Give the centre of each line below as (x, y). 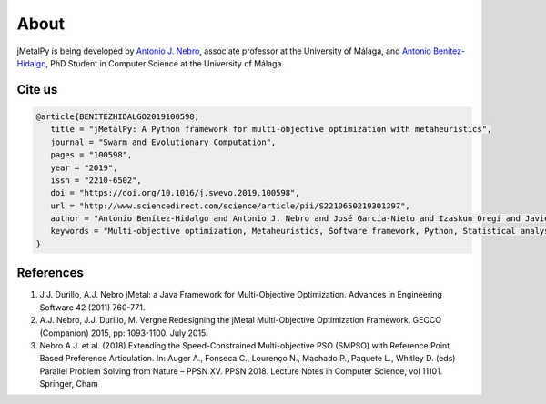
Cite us (37, 90)
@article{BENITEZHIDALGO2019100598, (118, 116)
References (50, 273)
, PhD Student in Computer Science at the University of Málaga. (165, 63)
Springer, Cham (69, 384)
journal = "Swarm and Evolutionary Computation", (163, 142)
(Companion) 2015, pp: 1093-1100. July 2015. (124, 333)
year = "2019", (84, 167)
